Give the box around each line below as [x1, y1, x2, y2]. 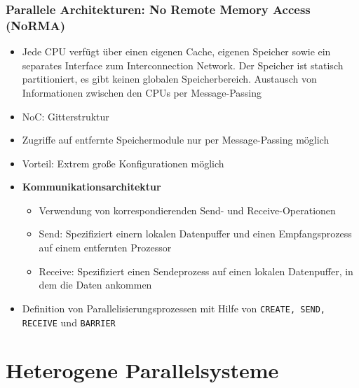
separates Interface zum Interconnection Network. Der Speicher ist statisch [22, 57, 344, 72]
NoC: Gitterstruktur [22, 109, 109, 123]
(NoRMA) [6, 16, 65, 34]
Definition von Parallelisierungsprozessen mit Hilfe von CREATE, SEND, [22, 300, 326, 315]
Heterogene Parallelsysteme [6, 356, 279, 384]
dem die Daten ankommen [39, 277, 152, 292]
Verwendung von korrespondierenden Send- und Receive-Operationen [39, 202, 336, 217]
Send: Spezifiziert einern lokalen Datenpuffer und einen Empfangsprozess [39, 226, 352, 241]
